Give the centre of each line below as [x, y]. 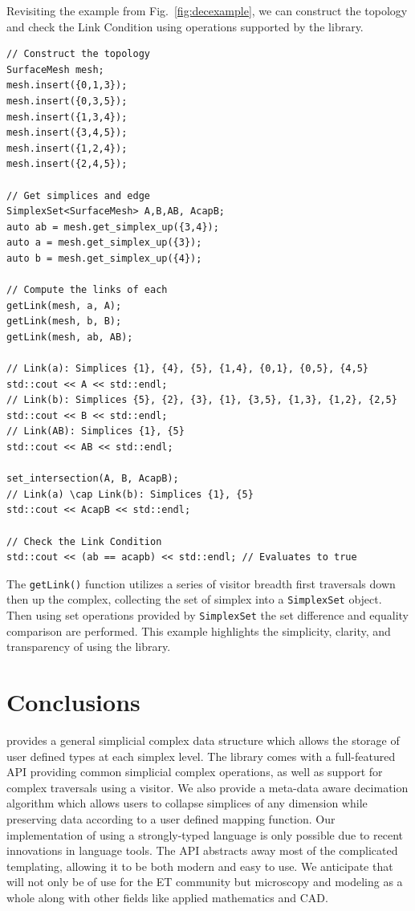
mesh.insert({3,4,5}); [67, 133]
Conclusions [73, 702]
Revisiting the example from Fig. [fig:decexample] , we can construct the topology [207, 10]
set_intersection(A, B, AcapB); [93, 479]
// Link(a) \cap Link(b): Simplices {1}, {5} [130, 494]
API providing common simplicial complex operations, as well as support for [195, 772]
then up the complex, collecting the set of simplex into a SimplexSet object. [194, 599]
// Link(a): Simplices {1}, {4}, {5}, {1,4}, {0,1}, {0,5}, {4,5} [188, 369]
